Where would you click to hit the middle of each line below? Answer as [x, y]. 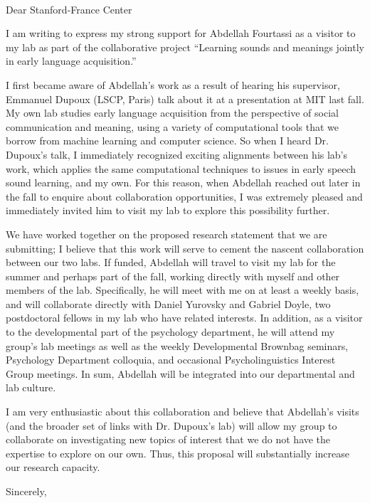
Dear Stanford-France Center [69, 9]
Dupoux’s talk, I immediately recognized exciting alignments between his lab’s [177, 154]
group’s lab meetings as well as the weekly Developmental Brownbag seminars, [177, 345]
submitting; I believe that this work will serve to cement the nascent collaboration [185, 248]
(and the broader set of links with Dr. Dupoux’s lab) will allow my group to [171, 425]
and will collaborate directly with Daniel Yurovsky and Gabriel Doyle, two [168, 303]
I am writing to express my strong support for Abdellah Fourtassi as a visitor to [181, 33]
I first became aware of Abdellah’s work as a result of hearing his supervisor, [173, 84]
